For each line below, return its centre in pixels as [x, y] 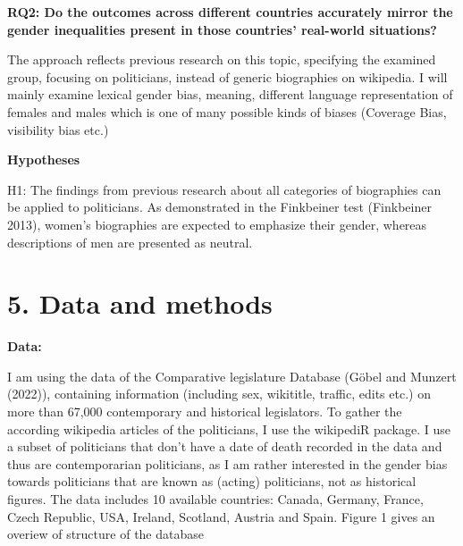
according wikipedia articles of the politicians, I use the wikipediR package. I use [229, 428]
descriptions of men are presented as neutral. [130, 242]
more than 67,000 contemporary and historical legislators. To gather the [205, 412]
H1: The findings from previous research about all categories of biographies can [224, 189]
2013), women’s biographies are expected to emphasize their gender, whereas [217, 224]
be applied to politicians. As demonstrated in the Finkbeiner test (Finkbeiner [219, 207]
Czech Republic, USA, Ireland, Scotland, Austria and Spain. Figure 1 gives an [221, 516]
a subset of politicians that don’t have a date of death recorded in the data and [225, 446]
